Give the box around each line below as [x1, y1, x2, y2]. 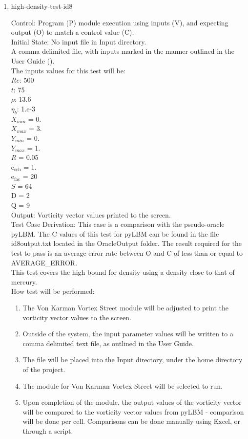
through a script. [22, 425, 73, 436]
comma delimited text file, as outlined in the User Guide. [22, 338, 194, 348]
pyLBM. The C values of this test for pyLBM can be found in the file [11, 228, 219, 239]
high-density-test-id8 [11, 1, 73, 11]
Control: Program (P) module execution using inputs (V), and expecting [11, 17, 228, 27]
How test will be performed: [11, 286, 95, 296]
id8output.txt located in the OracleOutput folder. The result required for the [11, 238, 242, 248]
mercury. [11, 276, 37, 286]
